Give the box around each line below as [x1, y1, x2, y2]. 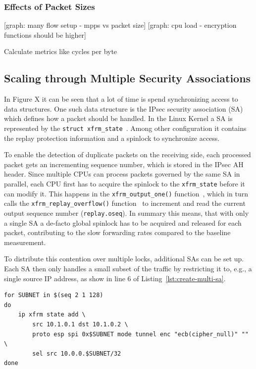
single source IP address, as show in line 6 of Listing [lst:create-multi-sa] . [4, 273, 226, 283]
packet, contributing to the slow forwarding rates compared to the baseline [4, 227, 231, 238]
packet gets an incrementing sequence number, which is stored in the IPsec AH [4, 159, 244, 169]
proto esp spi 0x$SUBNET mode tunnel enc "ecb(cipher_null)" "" [32, 330, 249, 338]
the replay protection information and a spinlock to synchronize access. [4, 132, 220, 143]
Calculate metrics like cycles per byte [4, 46, 117, 57]
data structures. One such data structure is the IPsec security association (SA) [4, 103, 243, 114]
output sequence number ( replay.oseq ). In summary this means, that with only [4, 207, 249, 218]
